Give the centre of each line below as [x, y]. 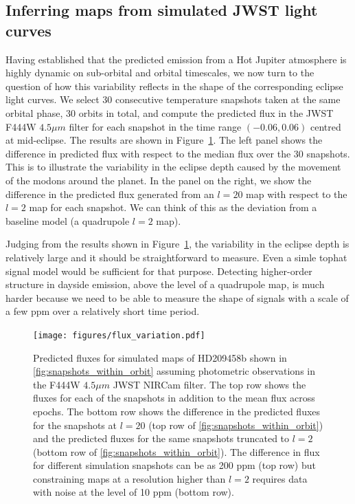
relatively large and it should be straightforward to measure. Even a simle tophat [176, 257]
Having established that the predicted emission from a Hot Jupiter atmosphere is [176, 59]
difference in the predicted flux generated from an [110, 194]
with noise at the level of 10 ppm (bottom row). [134, 492]
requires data [280, 478]
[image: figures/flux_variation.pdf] [119, 335]
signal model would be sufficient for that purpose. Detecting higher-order [159, 271]
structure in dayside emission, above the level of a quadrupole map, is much [165, 284]
